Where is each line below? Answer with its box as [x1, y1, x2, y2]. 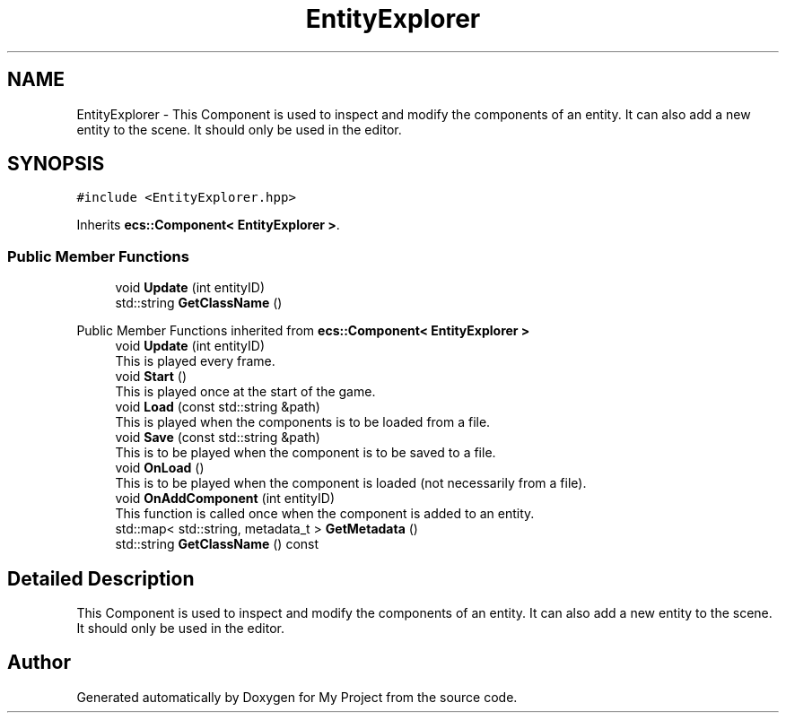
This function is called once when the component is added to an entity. [115, 506, 535, 522]
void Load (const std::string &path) [115, 399, 320, 415]
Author [7, 651, 71, 674]
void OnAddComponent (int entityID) [115, 490, 335, 507]
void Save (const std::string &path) [115, 429, 320, 446]
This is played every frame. [115, 353, 275, 369]
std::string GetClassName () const [115, 536, 319, 552]
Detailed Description [7, 567, 195, 590]
